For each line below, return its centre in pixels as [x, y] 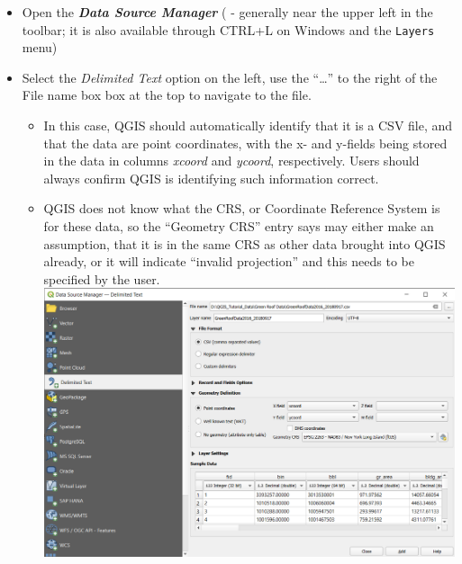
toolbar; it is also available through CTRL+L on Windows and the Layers [228, 29]
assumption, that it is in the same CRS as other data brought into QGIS [245, 243]
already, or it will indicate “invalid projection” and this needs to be [229, 261]
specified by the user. [102, 278]
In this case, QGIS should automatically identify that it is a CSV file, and [248, 125]
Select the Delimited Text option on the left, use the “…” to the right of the [230, 77]
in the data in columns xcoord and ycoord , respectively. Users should [231, 161]
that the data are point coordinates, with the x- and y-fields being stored [245, 143]
